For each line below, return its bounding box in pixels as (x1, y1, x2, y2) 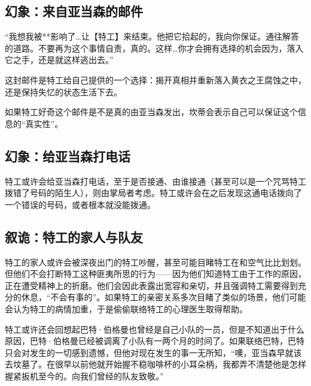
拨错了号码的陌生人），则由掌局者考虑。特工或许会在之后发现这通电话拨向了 (5, 186, 302, 199)
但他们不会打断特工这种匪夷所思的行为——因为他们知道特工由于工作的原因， (5, 267, 306, 280)
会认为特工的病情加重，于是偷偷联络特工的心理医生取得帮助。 (5, 302, 248, 315)
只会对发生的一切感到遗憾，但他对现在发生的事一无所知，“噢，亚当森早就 (5, 346, 294, 358)
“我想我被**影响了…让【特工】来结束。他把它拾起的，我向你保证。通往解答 (5, 30, 299, 43)
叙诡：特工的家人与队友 (5, 227, 143, 246)
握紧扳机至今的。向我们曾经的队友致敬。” (5, 369, 164, 382)
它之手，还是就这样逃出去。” (5, 53, 114, 66)
